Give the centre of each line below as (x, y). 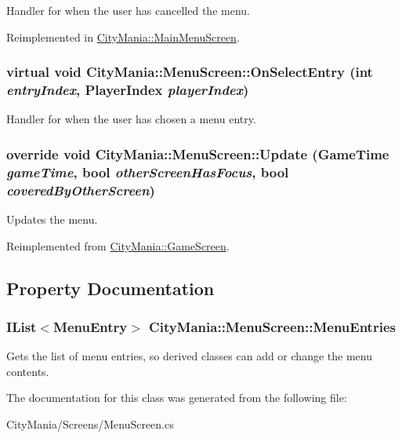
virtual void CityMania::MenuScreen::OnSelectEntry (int (190, 72)
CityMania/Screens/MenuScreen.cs (90, 423)
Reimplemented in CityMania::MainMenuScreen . (123, 36)
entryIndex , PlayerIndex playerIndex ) (128, 90)
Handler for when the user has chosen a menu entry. (131, 119)
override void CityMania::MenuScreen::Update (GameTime (198, 153)
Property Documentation (110, 288)
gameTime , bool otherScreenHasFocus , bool (148, 172)
